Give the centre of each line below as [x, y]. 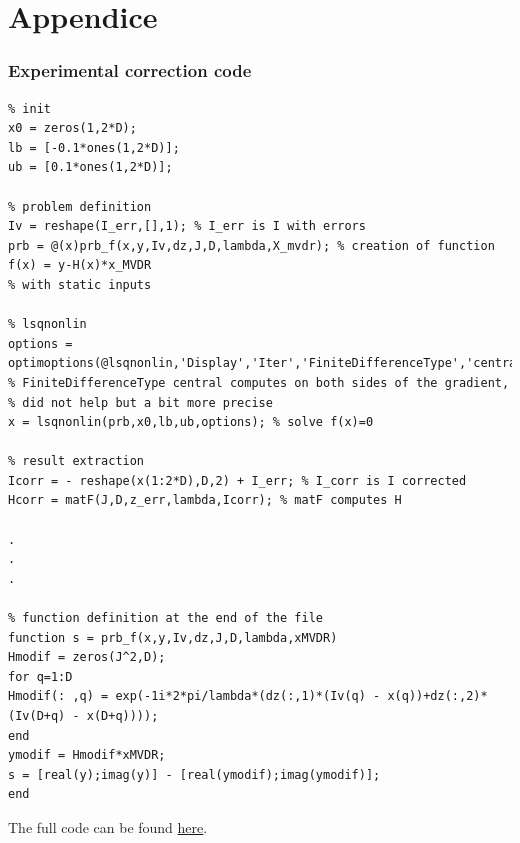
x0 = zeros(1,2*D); [72, 128]
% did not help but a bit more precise [140, 402]
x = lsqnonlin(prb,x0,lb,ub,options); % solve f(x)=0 [191, 422]
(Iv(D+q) [37, 716]
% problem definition [80, 206]
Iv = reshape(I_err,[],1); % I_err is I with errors [187, 226]
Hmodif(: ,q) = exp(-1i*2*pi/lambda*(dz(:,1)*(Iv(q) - [194, 696]
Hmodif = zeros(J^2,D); [87, 657]
